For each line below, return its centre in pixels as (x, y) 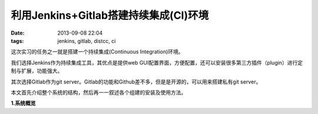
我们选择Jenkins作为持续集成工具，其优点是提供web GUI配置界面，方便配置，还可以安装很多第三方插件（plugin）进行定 (157, 62)
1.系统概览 (23, 103)
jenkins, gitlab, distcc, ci (87, 41)
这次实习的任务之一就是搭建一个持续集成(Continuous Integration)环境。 (97, 52)
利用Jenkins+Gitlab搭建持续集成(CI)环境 (110, 15)
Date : (18, 33)
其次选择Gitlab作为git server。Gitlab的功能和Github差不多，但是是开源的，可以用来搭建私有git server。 (136, 82)
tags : (17, 41)
